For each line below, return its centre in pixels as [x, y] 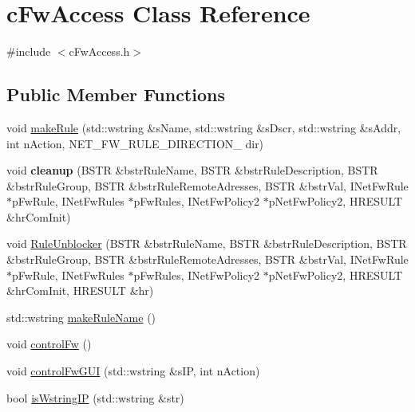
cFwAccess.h [99, 51]
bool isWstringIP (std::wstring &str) [95, 397]
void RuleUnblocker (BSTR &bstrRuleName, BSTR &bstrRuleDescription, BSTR [207, 243]
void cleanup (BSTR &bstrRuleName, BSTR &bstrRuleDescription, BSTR [192, 170]
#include [29, 51]
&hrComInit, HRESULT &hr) [80, 290]
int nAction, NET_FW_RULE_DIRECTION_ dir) [135, 143]
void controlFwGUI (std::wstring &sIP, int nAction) [133, 371]
